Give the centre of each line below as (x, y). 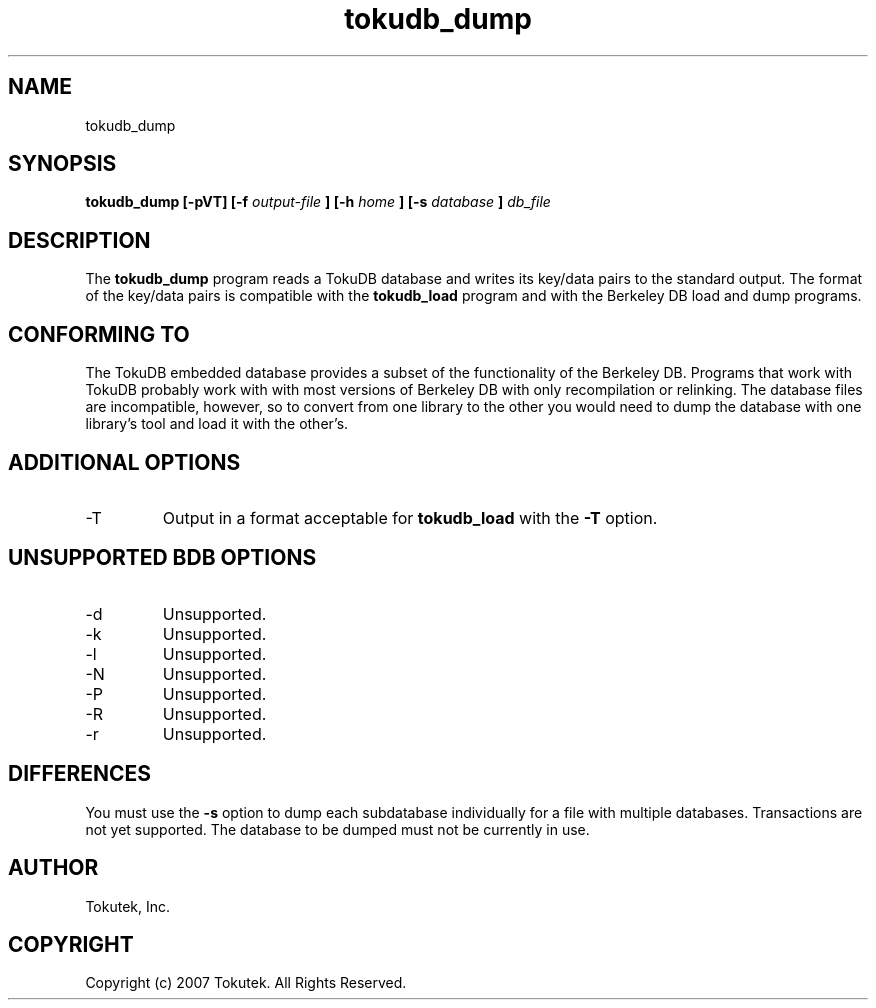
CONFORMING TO (99, 334)
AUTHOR (53, 868)
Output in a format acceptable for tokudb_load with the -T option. (410, 517)
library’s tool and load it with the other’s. (217, 424)
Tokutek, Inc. (128, 906)
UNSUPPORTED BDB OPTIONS (162, 558)
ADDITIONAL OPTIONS (124, 462)
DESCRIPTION (79, 240)
